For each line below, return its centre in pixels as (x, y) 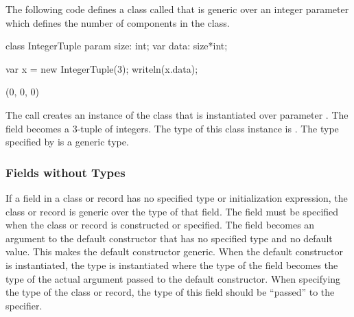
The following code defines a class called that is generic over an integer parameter (177, 9)
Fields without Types (66, 172)
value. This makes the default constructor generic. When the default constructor (175, 251)
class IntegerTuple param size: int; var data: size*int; (117, 46)
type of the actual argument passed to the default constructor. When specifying (173, 278)
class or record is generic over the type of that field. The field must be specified (172, 211)
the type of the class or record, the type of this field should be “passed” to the (170, 292)
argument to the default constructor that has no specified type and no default (169, 238)
